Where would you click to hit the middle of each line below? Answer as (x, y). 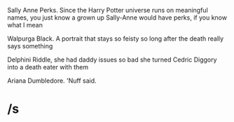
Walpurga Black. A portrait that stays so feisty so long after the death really (116, 39)
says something (30, 46)
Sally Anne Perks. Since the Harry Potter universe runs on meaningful (108, 10)
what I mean (25, 25)
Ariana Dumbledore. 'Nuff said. (52, 81)
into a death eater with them (48, 67)
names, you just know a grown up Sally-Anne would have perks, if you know (117, 18)
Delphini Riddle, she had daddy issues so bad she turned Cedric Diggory (112, 60)
